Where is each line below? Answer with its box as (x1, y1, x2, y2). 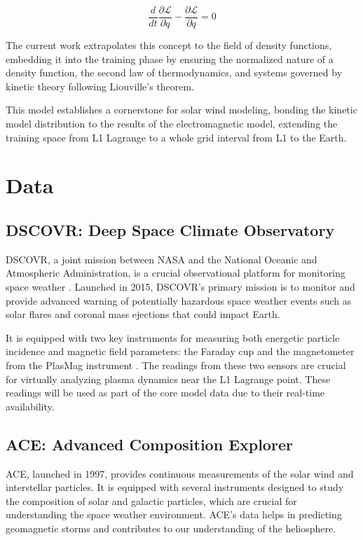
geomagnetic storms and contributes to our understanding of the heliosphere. (6, 520, 336, 535)
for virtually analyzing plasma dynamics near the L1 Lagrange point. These (6, 371, 331, 386)
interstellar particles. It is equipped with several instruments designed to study (6, 480, 344, 494)
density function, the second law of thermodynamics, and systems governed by (6, 65, 343, 80)
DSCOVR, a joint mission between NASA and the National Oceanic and (6, 251, 317, 266)
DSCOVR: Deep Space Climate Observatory (6, 219, 335, 240)
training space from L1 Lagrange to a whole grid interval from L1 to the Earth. (6, 130, 347, 144)
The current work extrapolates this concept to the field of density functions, (6, 38, 332, 53)
